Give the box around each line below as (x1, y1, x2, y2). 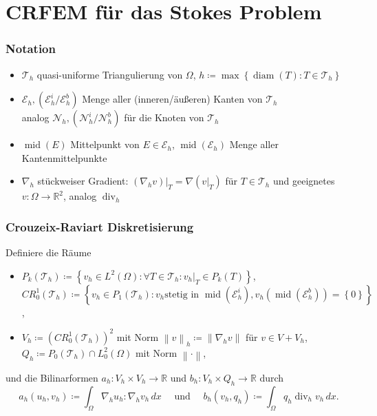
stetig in (164, 289, 200, 300)
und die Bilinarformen (6, 370, 98, 384)
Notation (6, 40, 56, 57)
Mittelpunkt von (70, 137, 140, 152)
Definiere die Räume (6, 245, 91, 260)
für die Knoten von (124, 110, 204, 125)
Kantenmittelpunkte (21, 150, 107, 165)
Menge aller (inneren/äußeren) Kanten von (82, 92, 263, 106)
